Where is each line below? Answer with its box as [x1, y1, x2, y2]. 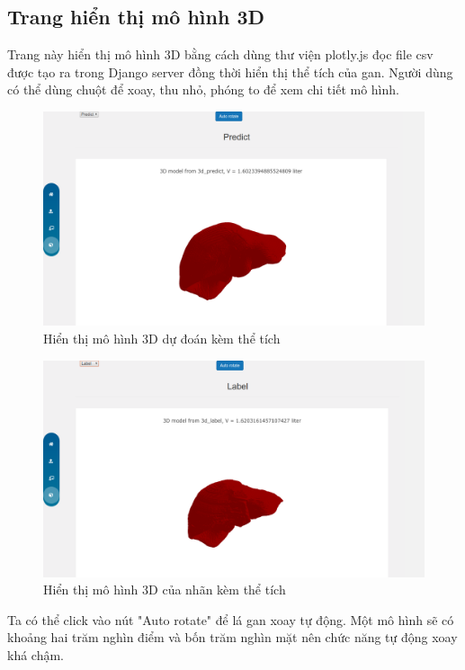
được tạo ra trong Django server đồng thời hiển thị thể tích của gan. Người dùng [7, 62, 453, 81]
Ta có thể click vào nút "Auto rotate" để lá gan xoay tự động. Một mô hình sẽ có [7, 610, 454, 629]
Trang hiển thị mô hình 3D [7, 3, 265, 31]
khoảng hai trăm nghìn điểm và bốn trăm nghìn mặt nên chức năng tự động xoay [7, 628, 458, 647]
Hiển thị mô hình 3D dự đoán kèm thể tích [43, 329, 281, 348]
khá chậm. [7, 646, 64, 665]
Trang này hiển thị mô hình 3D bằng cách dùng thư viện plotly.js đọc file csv [7, 45, 434, 64]
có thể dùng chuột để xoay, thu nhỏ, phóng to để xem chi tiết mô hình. [7, 80, 399, 99]
